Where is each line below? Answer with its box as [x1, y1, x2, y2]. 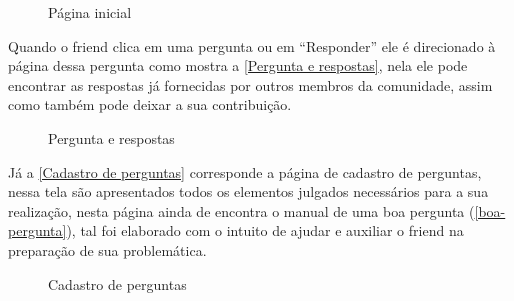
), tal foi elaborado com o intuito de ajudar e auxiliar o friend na [66, 220, 464, 241]
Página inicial [48, 2, 132, 22]
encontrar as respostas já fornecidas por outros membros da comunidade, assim [8, 74, 493, 95]
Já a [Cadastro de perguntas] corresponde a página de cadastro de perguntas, [8, 161, 482, 182]
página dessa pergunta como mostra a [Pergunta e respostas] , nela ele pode [8, 55, 468, 76]
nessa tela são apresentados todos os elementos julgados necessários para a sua [8, 181, 489, 202]
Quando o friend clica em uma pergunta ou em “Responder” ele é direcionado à [8, 35, 496, 56]
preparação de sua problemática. [8, 239, 207, 260]
